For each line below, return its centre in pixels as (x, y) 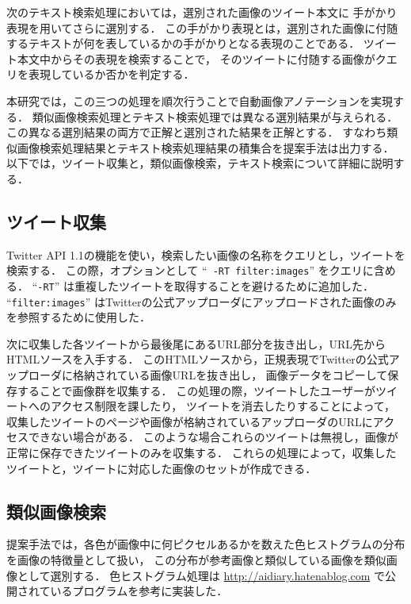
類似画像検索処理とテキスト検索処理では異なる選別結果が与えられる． (215, 116)
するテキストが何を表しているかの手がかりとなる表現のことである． (183, 43)
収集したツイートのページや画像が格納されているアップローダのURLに (190, 421)
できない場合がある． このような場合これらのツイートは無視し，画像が (213, 437)
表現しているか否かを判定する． (111, 74)
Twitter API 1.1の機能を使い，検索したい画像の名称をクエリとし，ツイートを (206, 254)
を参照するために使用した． (78, 317)
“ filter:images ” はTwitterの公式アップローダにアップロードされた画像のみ (202, 301)
